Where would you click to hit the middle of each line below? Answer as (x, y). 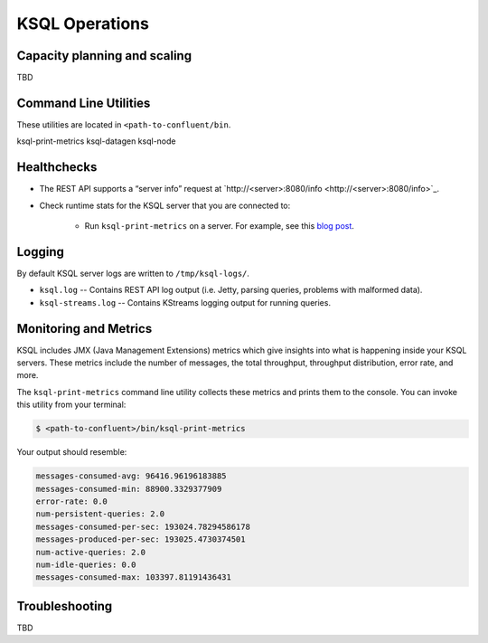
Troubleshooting (65, 606)
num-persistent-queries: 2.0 (100, 514)
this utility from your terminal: (71, 405)
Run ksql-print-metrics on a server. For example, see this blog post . (219, 226)
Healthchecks (57, 167)
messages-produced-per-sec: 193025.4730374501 (141, 539)
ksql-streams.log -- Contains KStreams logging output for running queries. (185, 302)
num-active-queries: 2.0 (91, 552)
